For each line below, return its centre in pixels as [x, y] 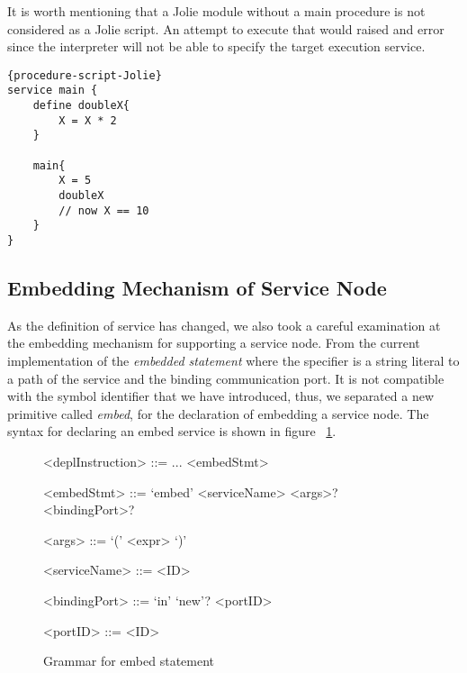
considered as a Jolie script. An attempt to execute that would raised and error [226, 28]
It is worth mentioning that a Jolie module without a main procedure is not [216, 11]
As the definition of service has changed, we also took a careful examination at [224, 325]
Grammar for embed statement [129, 661]
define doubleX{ [81, 106]
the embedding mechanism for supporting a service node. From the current [214, 343]
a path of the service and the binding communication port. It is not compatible [226, 378]
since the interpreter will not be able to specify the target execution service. [216, 46]
